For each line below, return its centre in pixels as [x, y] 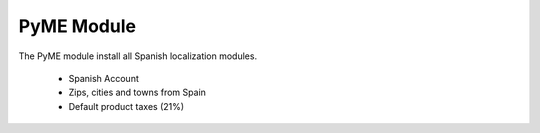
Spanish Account [103, 78]
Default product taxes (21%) [126, 106]
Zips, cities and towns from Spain [137, 92]
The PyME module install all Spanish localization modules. [138, 56]
